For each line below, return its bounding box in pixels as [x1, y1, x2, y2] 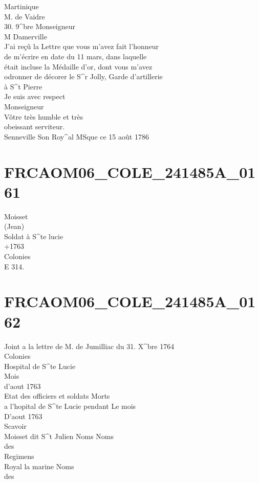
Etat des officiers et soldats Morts [4, 390, 110, 401]
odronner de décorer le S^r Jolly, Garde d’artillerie [4, 71, 163, 82]
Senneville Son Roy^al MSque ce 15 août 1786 [4, 131, 149, 142]
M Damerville [4, 31, 47, 41]
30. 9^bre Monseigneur [4, 21, 76, 32]
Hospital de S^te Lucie [4, 360, 76, 371]
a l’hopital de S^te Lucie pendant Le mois [4, 401, 136, 411]
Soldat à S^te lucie [4, 231, 63, 241]
